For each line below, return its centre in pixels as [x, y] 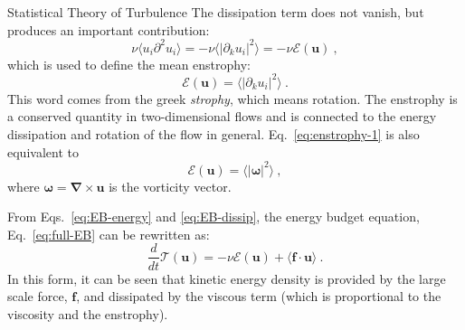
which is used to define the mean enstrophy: [129, 64]
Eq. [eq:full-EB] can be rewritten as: [109, 234]
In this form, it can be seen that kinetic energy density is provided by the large [227, 278]
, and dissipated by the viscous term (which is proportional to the [259, 296]
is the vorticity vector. [170, 186]
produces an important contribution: [109, 29]
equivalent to [43, 151]
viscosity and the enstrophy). [88, 313]
